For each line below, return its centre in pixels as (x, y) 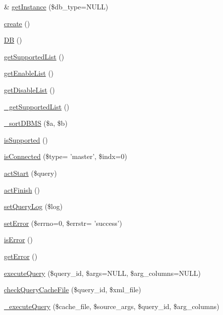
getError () (21, 256)
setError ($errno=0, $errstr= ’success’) (63, 223)
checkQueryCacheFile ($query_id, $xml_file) (73, 289)
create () (17, 23)
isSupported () (26, 139)
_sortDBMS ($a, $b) (36, 123)
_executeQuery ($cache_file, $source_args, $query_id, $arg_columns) (112, 306)
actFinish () (22, 189)
